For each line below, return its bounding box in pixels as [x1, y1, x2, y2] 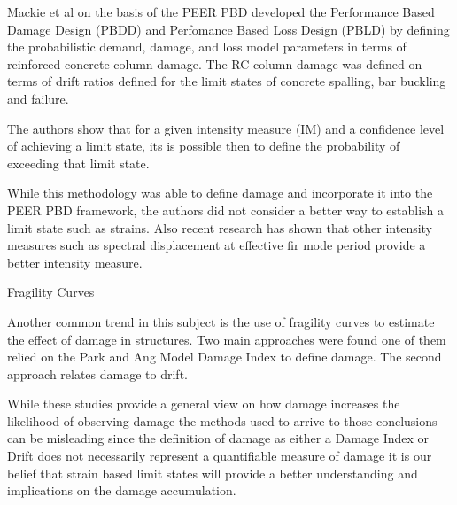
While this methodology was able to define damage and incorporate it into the [7, 183, 433, 202]
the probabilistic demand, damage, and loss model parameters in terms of [7, 37, 407, 56]
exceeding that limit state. [7, 153, 150, 172]
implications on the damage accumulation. [7, 481, 236, 500]
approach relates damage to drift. [7, 364, 188, 383]
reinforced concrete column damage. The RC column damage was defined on [7, 54, 422, 73]
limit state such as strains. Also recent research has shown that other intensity [7, 218, 433, 237]
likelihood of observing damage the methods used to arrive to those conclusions [7, 411, 438, 430]
